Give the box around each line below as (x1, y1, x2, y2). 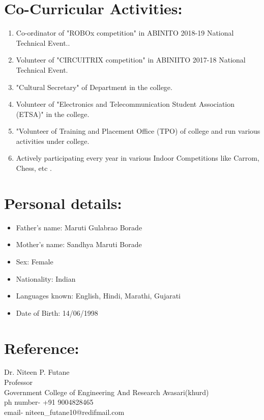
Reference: (4, 337, 79, 358)
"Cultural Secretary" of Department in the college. (16, 81, 172, 92)
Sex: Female (16, 256, 53, 266)
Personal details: (4, 192, 122, 213)
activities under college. (16, 135, 90, 146)
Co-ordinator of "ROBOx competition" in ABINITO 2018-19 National (16, 27, 234, 38)
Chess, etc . (16, 163, 52, 173)
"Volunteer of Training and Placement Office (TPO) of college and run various (16, 126, 260, 136)
